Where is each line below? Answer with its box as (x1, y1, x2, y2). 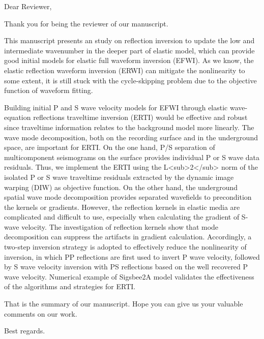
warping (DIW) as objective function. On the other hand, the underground (4, 181, 238, 192)
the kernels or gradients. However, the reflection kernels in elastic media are (4, 201, 240, 212)
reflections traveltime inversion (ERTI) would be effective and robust (33, 112, 248, 122)
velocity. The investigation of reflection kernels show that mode (21, 221, 219, 232)
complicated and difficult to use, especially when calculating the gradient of (4, 211, 240, 222)
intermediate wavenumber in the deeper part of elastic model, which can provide (4, 45, 255, 55)
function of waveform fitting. (4, 85, 93, 96)
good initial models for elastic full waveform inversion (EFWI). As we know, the (4, 55, 254, 66)
